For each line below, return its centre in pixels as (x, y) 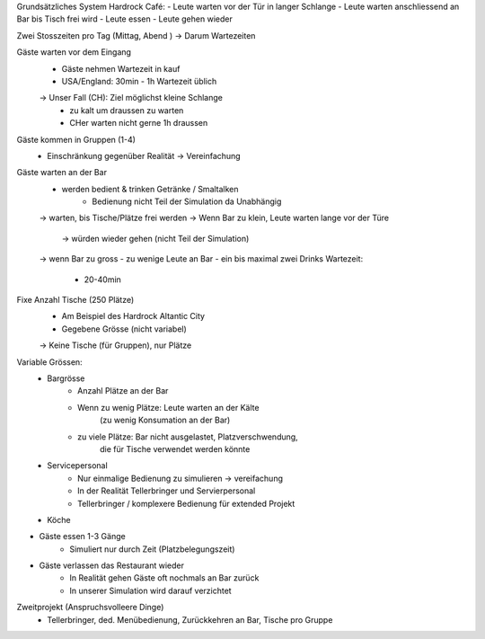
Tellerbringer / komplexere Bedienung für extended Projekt (186, 503)
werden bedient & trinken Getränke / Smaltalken (150, 189)
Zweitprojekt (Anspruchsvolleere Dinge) (90, 608)
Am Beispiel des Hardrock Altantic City (133, 316)
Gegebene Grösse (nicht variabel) (124, 329)
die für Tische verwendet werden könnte (175, 448)
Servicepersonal (77, 466)
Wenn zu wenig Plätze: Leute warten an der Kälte (168, 407)
